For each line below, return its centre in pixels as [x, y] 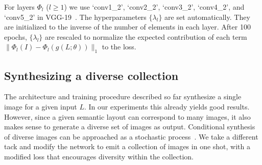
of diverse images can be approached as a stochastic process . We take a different [131, 136]
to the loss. [119, 47]
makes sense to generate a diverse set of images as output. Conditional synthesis [130, 127]
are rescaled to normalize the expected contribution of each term [146, 36]
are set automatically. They [207, 17]
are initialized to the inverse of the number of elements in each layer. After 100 [127, 27]
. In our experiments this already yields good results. [167, 106]
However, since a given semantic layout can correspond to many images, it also [127, 116]
